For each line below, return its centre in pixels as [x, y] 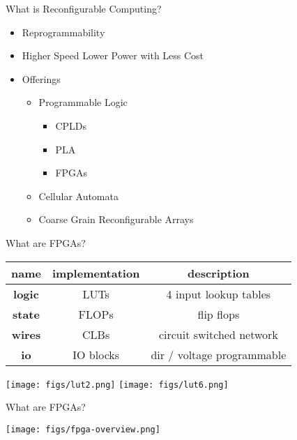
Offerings [41, 78]
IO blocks [96, 354]
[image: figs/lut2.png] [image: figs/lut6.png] [117, 385]
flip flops [219, 314]
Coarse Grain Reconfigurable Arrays [116, 219]
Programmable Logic [83, 102]
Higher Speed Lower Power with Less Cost [113, 55]
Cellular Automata [78, 196]
